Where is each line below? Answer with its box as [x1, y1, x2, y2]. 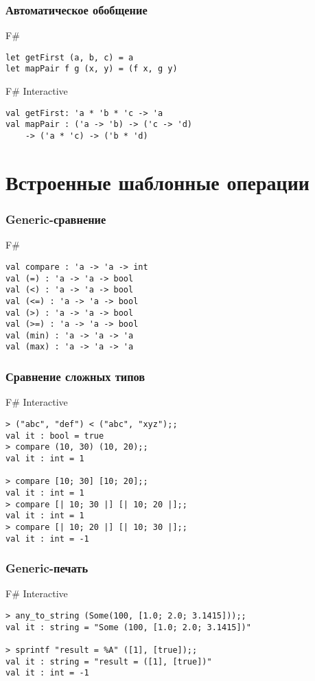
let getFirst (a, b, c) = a [5, 52, 134, 62]
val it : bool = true [5, 430, 104, 441]
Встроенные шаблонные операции [5, 168, 310, 196]
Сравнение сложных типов [5, 368, 145, 385]
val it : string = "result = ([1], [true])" [5, 656, 212, 667]
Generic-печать [5, 559, 89, 577]
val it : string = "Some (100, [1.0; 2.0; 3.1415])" [5, 622, 251, 632]
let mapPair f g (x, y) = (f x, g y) [5, 64, 178, 74]
